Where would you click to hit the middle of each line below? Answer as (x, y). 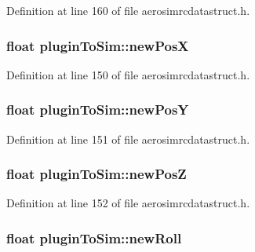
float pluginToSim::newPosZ (97, 174)
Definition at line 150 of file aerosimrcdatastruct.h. (128, 74)
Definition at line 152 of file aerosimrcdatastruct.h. (128, 203)
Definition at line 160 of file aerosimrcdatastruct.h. (128, 10)
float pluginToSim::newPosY (98, 110)
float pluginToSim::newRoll (94, 237)
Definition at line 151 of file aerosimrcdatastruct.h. (128, 139)
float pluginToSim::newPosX (98, 45)
